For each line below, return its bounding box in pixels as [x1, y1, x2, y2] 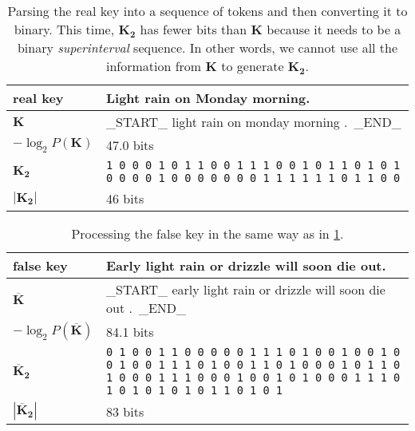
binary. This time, [14, 20, 115, 38]
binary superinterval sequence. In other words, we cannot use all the [17, 38, 398, 57]
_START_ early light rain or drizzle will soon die [105, 280, 385, 299]
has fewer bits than [140, 20, 247, 38]
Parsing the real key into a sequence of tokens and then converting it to [7, 2, 408, 20]
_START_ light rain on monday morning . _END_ [105, 113, 401, 131]
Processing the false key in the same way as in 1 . [71, 224, 344, 243]
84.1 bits [105, 322, 154, 341]
